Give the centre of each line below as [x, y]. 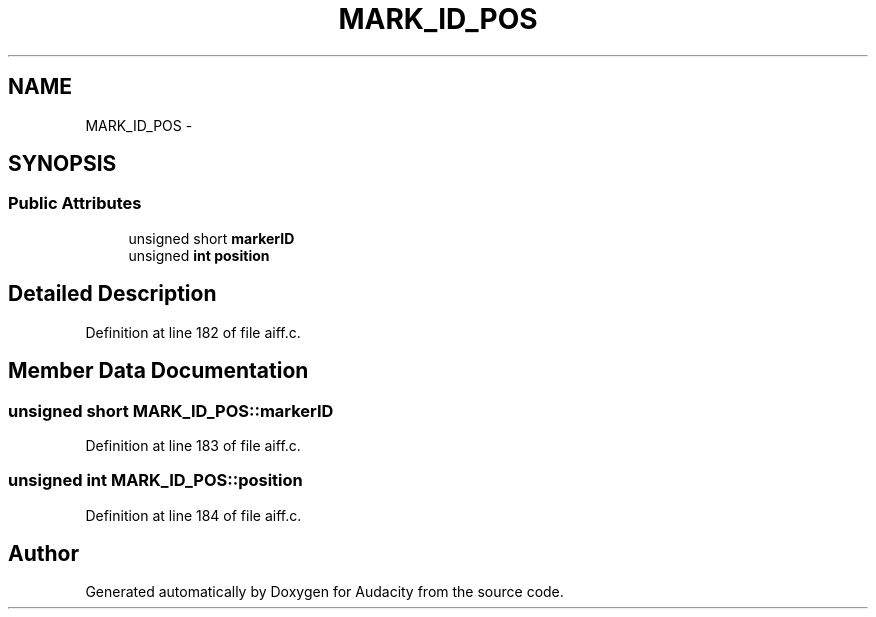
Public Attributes [75, 203]
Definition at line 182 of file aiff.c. [193, 332]
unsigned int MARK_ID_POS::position [155, 480]
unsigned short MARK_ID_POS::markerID [171, 410]
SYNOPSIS [62, 164]
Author [43, 554]
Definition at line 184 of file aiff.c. [193, 515]
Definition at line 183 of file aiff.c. [193, 445]
